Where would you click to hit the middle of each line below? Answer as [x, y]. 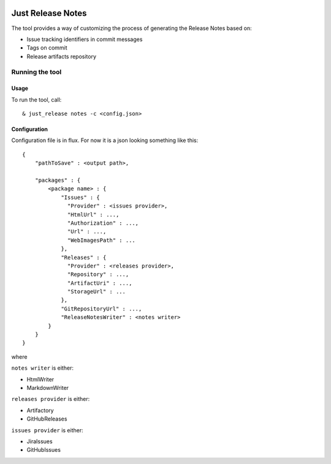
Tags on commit [47, 48]
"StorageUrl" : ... [97, 292]
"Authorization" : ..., [103, 223]
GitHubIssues [44, 450]
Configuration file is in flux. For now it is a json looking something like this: [105, 140]
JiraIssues [40, 441]
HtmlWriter [40, 379]
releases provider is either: [51, 399]
